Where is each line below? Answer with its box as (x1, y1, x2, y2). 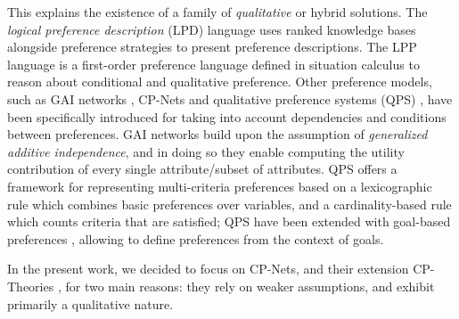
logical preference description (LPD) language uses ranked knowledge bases (7, 20, 416, 38)
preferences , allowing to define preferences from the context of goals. (7, 229, 384, 248)
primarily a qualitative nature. (7, 294, 174, 313)
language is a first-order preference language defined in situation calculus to (7, 54, 420, 73)
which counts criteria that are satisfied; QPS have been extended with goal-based (7, 212, 451, 231)
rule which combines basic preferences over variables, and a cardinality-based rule (7, 194, 452, 213)
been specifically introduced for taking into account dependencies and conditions (7, 107, 447, 126)
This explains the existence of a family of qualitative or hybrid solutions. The (7, 3, 428, 20)
